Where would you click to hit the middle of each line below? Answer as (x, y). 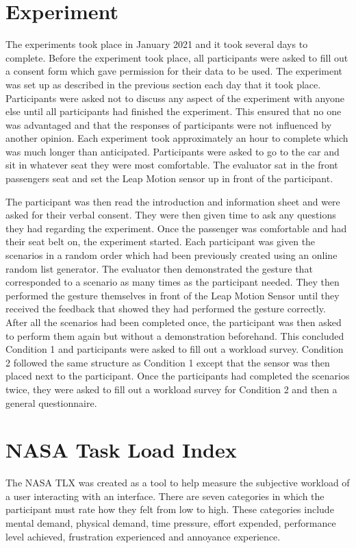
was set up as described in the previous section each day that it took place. (163, 84)
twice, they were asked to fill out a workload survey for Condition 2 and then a (171, 389)
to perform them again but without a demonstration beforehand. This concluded (175, 335)
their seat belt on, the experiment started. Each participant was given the (161, 241)
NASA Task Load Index (121, 450)
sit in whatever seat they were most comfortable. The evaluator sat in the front (172, 165)
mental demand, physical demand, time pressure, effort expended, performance (171, 523)
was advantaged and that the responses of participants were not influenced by (169, 124)
